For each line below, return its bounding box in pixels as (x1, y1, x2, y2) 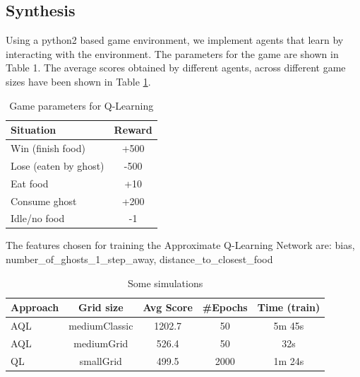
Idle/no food (11, 211, 65, 226)
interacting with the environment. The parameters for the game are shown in (6, 46, 339, 61)
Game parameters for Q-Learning (9, 98, 154, 112)
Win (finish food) (11, 141, 85, 156)
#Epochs (202, 300, 248, 315)
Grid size (78, 300, 124, 315)
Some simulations (127, 275, 203, 290)
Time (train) (257, 300, 320, 315)
